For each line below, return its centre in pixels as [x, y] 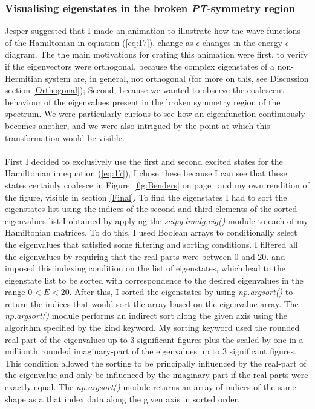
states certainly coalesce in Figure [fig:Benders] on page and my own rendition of [157, 185]
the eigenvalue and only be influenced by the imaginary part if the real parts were [157, 375]
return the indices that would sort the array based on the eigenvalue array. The [152, 303]
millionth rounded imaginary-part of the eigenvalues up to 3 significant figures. [151, 351]
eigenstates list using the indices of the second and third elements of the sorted [151, 209]
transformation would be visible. [65, 137]
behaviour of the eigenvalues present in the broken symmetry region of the [143, 101]
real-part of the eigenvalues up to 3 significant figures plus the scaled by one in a [154, 339]
